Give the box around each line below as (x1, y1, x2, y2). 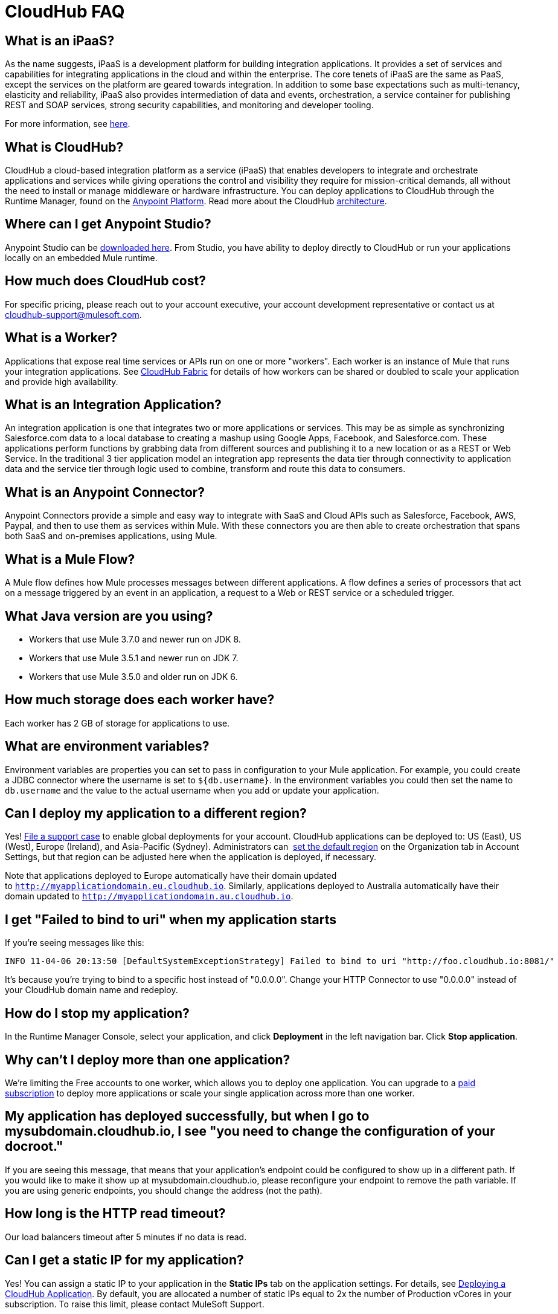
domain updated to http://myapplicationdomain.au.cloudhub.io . (5, 891, 293, 902)
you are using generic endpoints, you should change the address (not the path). (5, 1185, 322, 1196)
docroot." (5, 1139, 63, 1154)
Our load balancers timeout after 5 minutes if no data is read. (5, 1231, 247, 1242)
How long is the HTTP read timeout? (5, 1206, 226, 1222)
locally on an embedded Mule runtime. (5, 252, 158, 263)
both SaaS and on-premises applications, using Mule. (5, 531, 217, 542)
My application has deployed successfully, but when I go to (5, 1108, 370, 1124)
